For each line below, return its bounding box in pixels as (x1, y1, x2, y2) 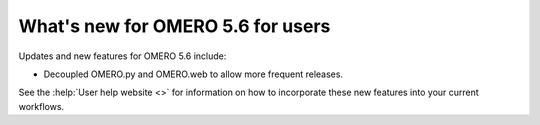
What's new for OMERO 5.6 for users (18, 15, 331, 37)
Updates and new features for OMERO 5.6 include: (18, 50, 227, 62)
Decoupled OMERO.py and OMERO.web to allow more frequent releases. (43, 68, 344, 80)
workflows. (18, 100, 65, 112)
